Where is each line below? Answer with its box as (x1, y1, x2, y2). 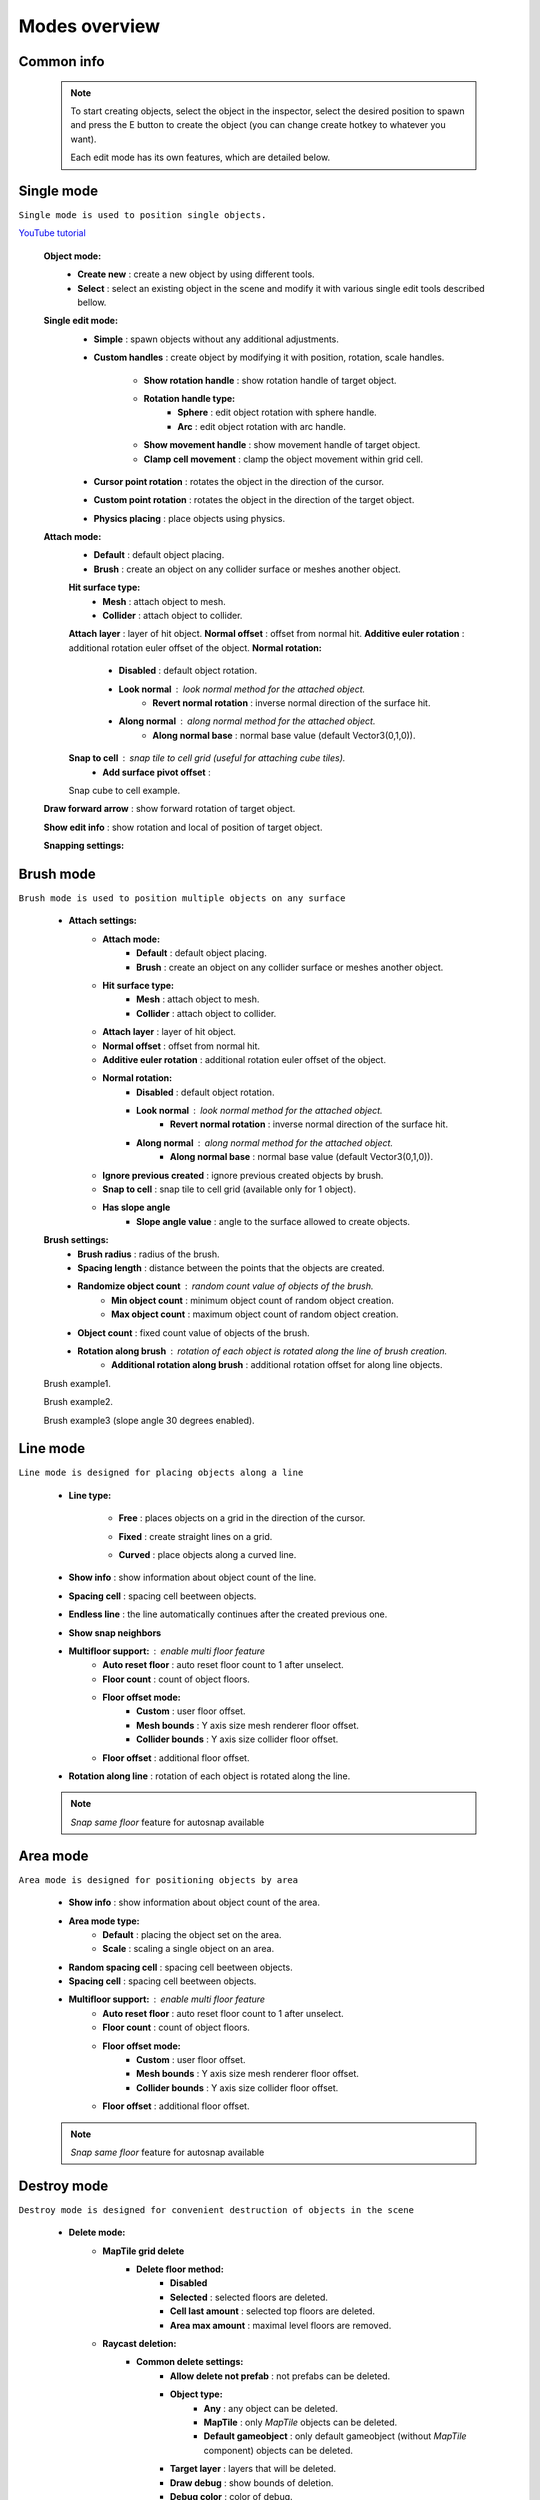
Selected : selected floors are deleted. (170, 2291, 329, 2303)
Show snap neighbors (68, 1626, 162, 1639)
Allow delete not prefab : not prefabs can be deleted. (170, 2370, 391, 2382)
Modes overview (18, 15, 160, 37)
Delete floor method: (136, 2263, 224, 2275)
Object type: (170, 2388, 224, 2400)
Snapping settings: (43, 840, 125, 852)
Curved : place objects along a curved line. (118, 1548, 297, 1560)
